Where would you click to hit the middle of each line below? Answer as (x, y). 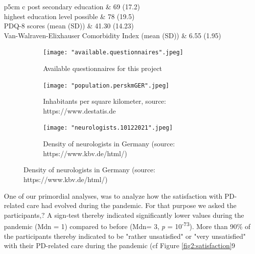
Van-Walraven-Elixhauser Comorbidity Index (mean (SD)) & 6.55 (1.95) (113, 35)
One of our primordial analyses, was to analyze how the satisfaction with (113, 196)
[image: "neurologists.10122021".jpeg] (108, 128)
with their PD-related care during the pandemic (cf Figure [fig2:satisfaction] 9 (120, 245)
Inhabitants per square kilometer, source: (105, 101)
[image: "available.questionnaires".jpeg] (113, 53)
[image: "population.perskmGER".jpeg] (106, 85)
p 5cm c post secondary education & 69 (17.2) (72, 6)
